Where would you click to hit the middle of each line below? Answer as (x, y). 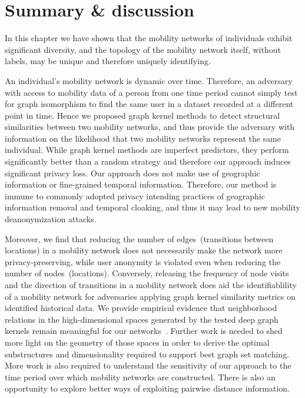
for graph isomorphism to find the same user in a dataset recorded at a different (149, 104)
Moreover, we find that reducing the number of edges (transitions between (139, 238)
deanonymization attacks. (51, 219)
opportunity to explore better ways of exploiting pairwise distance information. (147, 388)
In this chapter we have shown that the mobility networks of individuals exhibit (149, 38)
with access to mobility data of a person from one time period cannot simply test (151, 92)
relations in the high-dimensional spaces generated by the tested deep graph (142, 319)
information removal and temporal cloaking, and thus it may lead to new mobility (152, 207)
